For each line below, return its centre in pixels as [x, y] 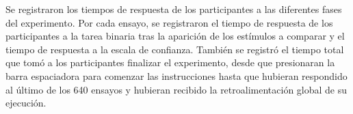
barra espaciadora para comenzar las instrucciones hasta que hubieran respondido [176, 75]
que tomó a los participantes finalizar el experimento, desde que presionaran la [170, 62]
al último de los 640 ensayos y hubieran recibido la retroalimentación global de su [176, 89]
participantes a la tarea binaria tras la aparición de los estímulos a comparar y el [175, 36]
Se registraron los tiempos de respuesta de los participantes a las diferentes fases [174, 9]
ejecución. [26, 103]
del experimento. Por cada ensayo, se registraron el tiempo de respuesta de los [169, 22]
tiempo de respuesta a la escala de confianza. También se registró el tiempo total [175, 49]
